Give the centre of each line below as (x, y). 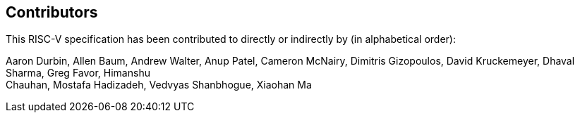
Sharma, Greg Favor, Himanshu (78, 73)
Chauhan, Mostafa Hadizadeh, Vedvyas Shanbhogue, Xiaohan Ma (159, 85)
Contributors (52, 12)
